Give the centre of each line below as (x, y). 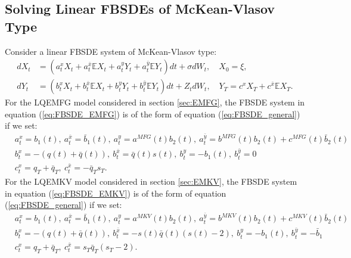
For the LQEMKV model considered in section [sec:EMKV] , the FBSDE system (151, 181)
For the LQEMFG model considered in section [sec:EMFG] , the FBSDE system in (155, 102)
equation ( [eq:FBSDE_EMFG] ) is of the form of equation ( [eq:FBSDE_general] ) (153, 114)
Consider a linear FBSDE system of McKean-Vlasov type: (111, 51)
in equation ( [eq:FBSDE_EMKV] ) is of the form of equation (116, 193)
